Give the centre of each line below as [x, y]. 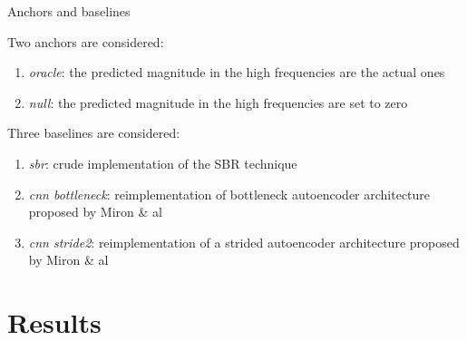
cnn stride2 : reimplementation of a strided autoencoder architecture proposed [244, 242]
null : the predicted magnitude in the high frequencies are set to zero [218, 102]
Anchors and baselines [69, 11]
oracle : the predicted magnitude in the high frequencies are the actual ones [237, 72]
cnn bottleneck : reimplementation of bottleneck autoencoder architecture [229, 194]
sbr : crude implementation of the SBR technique [163, 163]
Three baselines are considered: [94, 133]
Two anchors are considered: [86, 41]
